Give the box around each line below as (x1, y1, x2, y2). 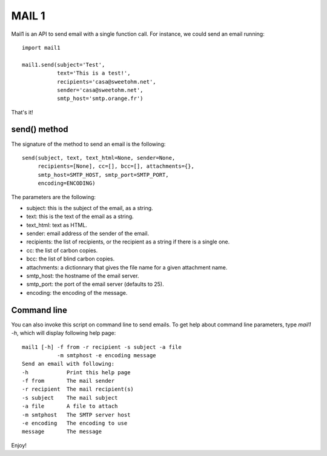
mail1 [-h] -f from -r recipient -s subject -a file (22, 343, 182, 351)
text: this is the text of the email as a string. (26, 213, 134, 220)
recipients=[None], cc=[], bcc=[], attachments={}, (38, 163, 195, 170)
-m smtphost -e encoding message (56, 352, 157, 359)
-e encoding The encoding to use (22, 420, 128, 427)
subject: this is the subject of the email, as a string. (26, 204, 154, 211)
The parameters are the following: (11, 193, 96, 200)
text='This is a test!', (56, 70, 131, 77)
